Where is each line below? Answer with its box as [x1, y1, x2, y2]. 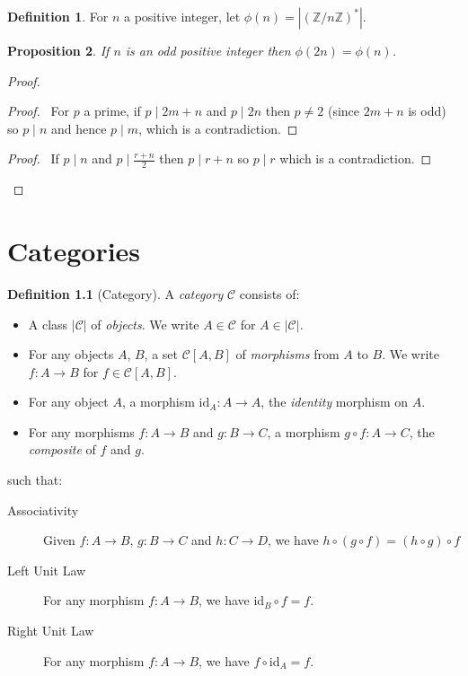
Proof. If [7, 149, 59, 168]
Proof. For [7, 101, 70, 120]
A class [28, 314, 68, 333]
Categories [7, 232, 141, 268]
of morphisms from [235, 345, 340, 364]
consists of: [239, 284, 300, 303]
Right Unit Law [7, 621, 94, 640]
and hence [50, 119, 107, 137]
